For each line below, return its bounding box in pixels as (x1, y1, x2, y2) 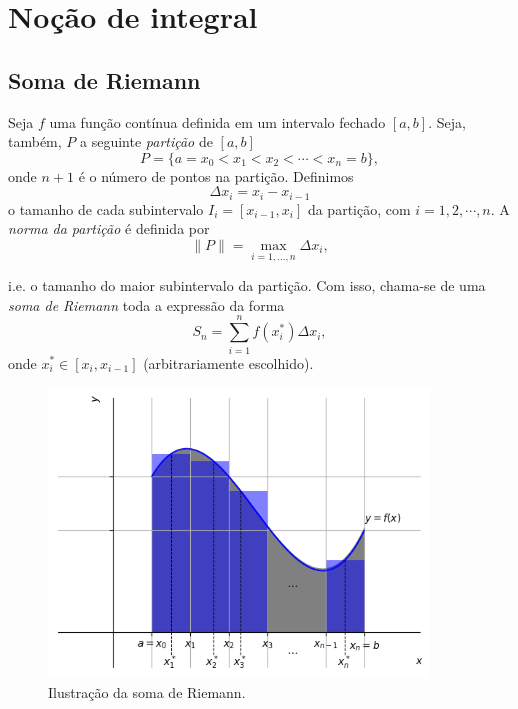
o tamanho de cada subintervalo (8, 198, 204, 219)
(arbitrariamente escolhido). (143, 352, 314, 373)
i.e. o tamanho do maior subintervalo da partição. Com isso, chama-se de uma (8, 275, 486, 296)
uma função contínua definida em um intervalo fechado (49, 111, 386, 132)
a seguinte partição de (79, 131, 213, 152)
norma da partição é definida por (8, 218, 210, 239)
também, (8, 131, 62, 152)
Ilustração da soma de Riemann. (48, 682, 246, 702)
